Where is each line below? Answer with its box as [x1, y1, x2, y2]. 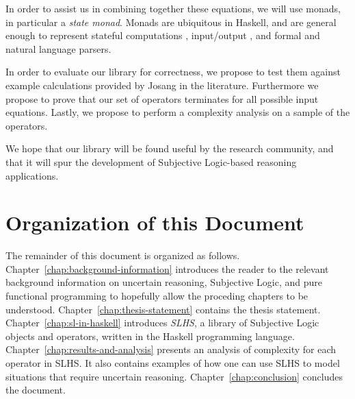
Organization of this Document [5, 208, 304, 237]
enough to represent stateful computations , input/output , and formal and [5, 28, 320, 43]
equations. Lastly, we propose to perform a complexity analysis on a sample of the [5, 105, 350, 119]
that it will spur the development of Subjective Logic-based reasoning [5, 154, 297, 169]
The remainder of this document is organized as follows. [5, 248, 240, 263]
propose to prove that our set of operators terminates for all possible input [5, 91, 319, 106]
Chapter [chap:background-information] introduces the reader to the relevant [5, 261, 329, 276]
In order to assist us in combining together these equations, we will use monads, [5, 1, 341, 15]
